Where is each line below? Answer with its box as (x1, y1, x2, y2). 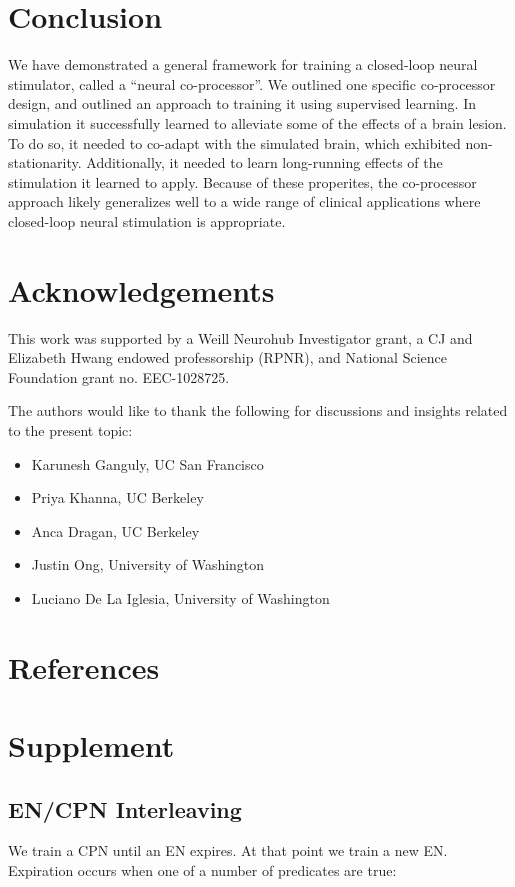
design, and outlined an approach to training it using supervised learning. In (8, 93, 476, 114)
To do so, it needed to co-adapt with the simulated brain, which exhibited (8, 132, 461, 153)
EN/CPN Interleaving (8, 793, 242, 824)
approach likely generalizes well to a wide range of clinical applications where (8, 191, 481, 212)
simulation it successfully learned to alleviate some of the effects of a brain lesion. (8, 112, 507, 133)
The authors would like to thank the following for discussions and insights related (8, 400, 508, 421)
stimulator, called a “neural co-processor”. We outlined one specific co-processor (8, 73, 496, 94)
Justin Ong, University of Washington (31, 554, 265, 575)
